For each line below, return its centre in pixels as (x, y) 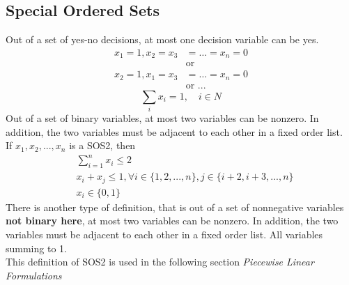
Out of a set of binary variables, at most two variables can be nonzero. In (162, 118)
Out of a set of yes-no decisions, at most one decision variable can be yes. (162, 39)
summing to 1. (36, 248)
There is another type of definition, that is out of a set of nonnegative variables (175, 207)
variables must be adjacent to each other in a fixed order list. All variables (164, 234)
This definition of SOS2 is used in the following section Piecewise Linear (160, 262)
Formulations (34, 275)
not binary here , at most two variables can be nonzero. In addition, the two (172, 221)
